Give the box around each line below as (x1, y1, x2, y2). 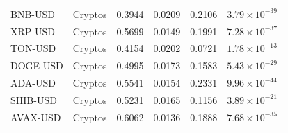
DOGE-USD (10, 58, 63, 73)
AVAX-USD (10, 109, 61, 124)
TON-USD (10, 41, 56, 55)
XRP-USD (10, 24, 55, 38)
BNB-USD (10, 6, 55, 21)
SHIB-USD (10, 92, 57, 107)
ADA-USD (10, 76, 56, 90)
